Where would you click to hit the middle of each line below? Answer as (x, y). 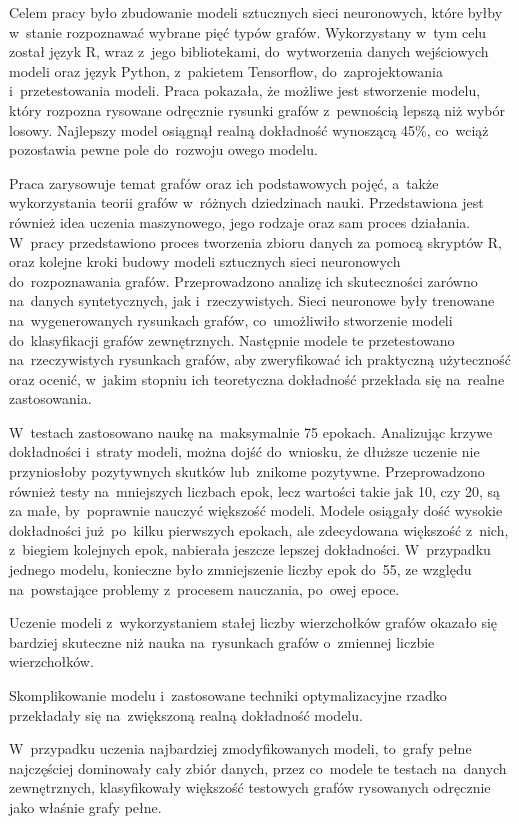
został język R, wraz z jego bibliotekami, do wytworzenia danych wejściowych (249, 51)
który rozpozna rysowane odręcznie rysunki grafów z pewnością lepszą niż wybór (257, 109)
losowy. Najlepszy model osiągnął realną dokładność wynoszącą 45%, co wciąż (249, 129)
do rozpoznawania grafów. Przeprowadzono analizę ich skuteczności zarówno (243, 280)
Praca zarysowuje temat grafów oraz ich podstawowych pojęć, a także (224, 182)
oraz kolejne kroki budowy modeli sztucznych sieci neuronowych (205, 261)
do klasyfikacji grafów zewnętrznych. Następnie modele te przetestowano (232, 339)
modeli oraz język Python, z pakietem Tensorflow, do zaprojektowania (226, 70)
